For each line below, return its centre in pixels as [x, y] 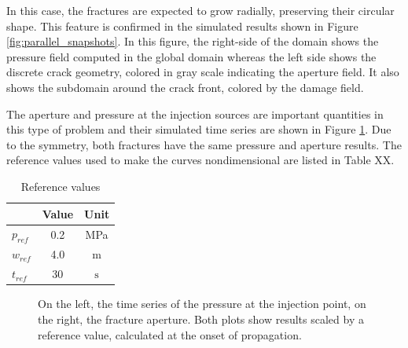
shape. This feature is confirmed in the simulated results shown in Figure [182, 26]
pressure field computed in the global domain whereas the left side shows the [191, 56]
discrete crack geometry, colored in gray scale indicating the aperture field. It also [203, 72]
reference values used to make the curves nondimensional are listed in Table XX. [200, 160]
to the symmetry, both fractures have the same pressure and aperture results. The [204, 144]
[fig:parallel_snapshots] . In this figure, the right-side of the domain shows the [193, 41]
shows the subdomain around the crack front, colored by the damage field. [185, 87]
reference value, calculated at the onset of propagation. [170, 334]
